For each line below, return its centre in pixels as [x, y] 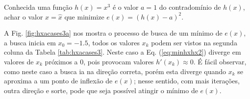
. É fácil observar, [220, 61]
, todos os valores [114, 42]
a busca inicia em [30, 42]
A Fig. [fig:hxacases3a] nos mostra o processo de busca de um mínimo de [113, 33]
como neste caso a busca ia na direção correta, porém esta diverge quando [115, 71]
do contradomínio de [190, 7]
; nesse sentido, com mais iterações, [187, 81]
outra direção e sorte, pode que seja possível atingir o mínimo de [101, 90]
